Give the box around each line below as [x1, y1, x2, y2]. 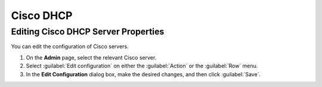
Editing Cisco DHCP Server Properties [11, 26, 165, 37]
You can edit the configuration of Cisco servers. [11, 43, 129, 50]
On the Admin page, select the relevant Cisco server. [26, 54, 157, 61]
